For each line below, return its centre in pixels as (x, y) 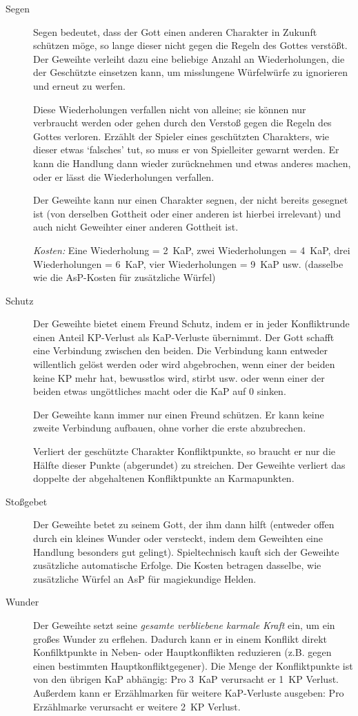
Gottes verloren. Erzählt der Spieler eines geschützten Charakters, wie (181, 136)
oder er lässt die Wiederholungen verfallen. (124, 176)
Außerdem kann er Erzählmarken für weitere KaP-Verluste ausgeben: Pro (189, 692)
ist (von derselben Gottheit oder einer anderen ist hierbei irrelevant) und (187, 213)
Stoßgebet (27, 501)
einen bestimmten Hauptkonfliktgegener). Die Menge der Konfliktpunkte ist (193, 665)
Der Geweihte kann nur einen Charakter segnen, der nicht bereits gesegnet (191, 200)
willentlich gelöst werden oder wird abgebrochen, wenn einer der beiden (184, 364)
